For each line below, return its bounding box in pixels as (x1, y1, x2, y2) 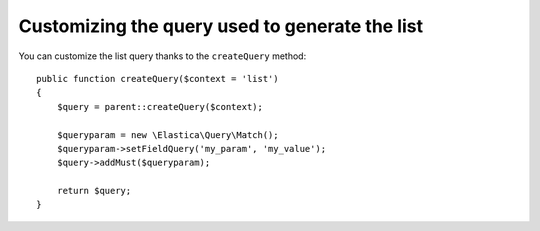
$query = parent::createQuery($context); (56, 101, 264, 112)
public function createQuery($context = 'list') (36, 73, 279, 84)
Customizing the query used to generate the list (18, 15, 424, 37)
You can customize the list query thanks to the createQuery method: (18, 50, 307, 62)
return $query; (56, 185, 132, 197)
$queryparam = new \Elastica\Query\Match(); (56, 129, 279, 140)
